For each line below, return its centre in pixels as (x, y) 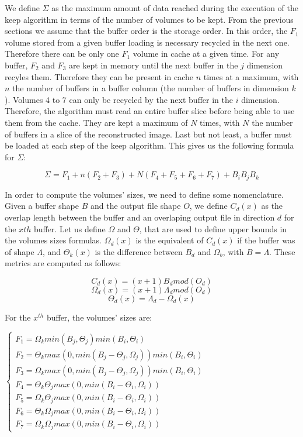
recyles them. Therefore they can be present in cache (99, 76)
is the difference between (139, 251)
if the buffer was (266, 240)
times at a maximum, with (251, 76)
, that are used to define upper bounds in (213, 228)
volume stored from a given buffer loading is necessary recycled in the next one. (147, 42)
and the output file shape (135, 206)
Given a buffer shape (42, 206)
